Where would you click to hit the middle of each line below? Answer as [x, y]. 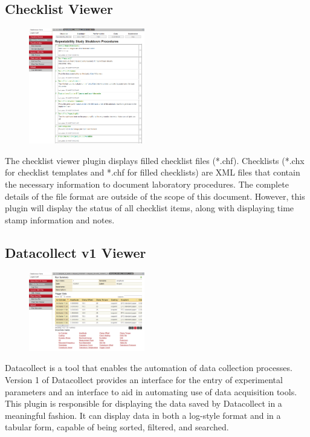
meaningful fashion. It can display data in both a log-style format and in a [143, 415]
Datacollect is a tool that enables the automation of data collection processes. [149, 368]
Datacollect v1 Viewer [76, 252]
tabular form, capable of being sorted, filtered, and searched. [117, 427]
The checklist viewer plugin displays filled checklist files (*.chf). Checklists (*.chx [155, 160]
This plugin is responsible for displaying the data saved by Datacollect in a [144, 403]
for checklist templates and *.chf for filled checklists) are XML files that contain [153, 172]
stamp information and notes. [60, 219]
